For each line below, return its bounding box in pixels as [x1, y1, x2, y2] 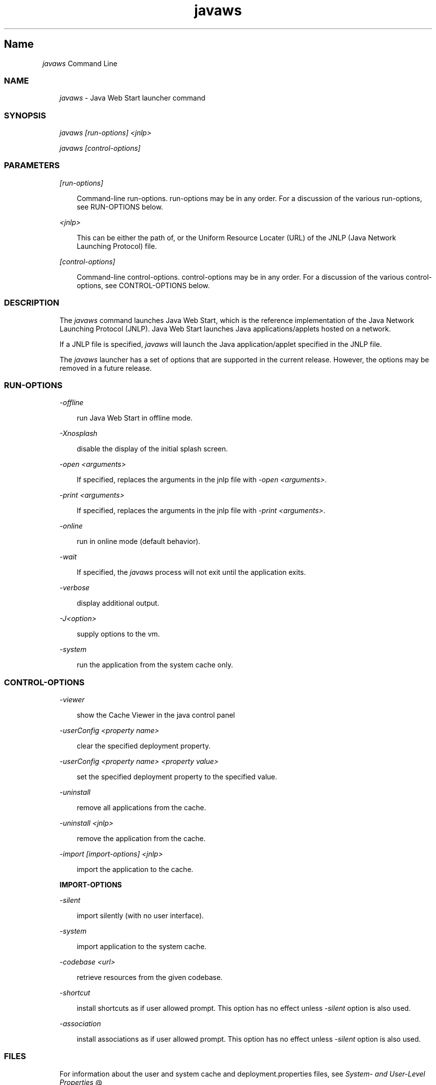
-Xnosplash [59, 429, 98, 438]
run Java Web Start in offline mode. [77, 414, 193, 423]
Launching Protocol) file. [77, 241, 157, 250]
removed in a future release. [59, 363, 152, 372]
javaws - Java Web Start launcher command [59, 94, 206, 103]
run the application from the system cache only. [77, 660, 233, 669]
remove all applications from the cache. [77, 803, 207, 812]
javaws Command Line [42, 59, 117, 68]
